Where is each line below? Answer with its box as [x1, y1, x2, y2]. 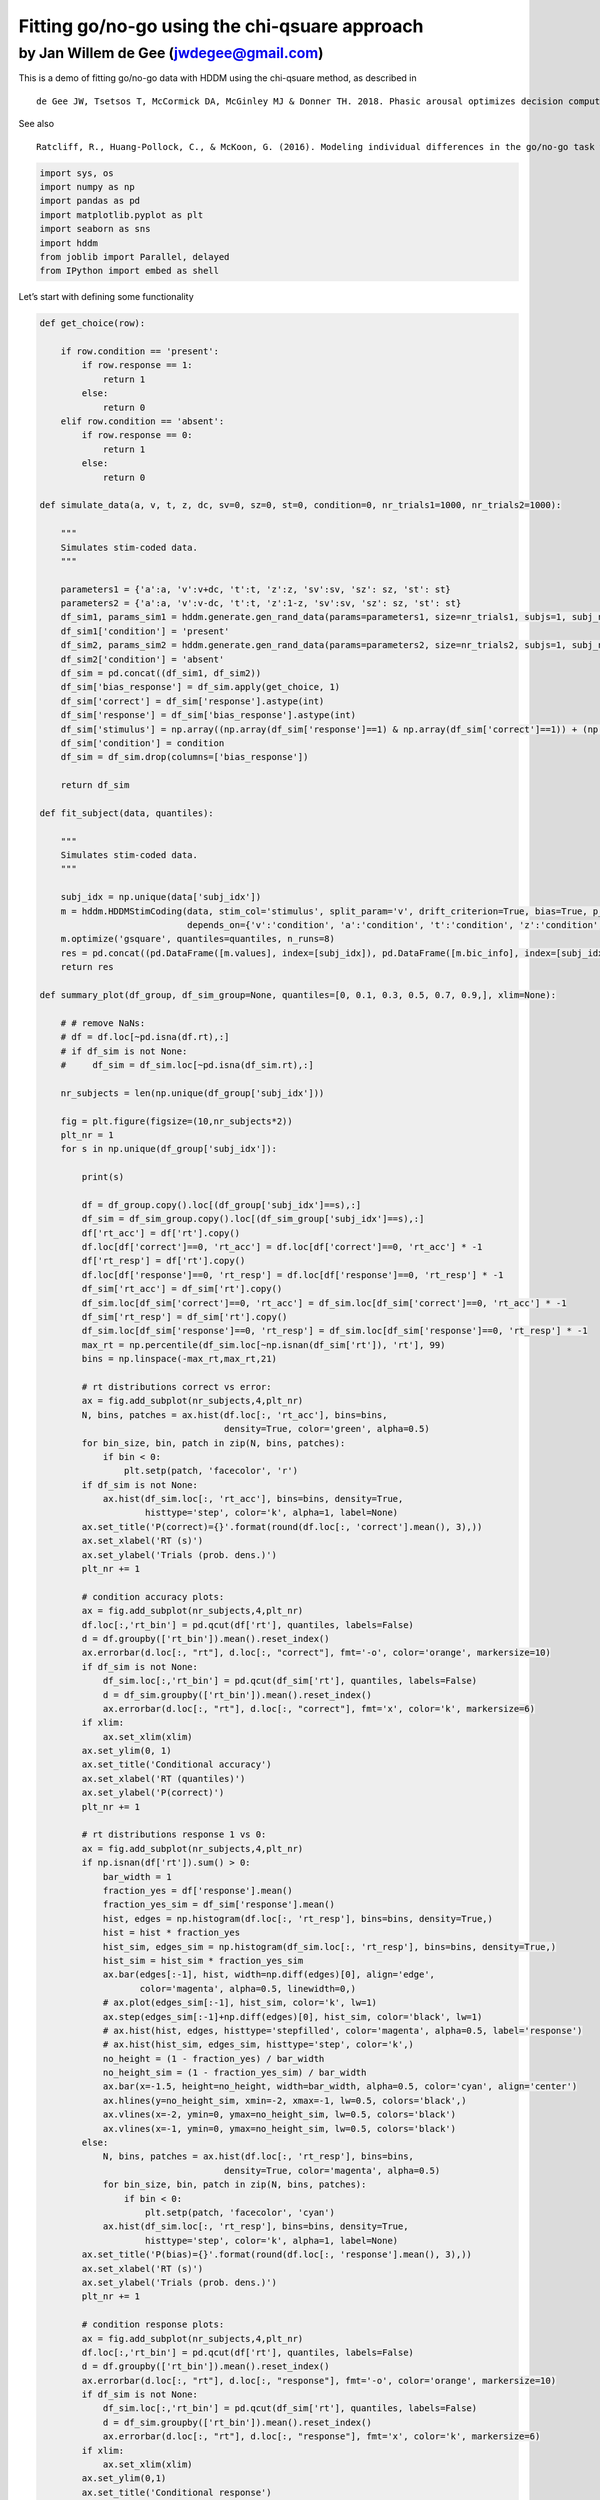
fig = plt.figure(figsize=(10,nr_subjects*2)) [60, 1115, 294, 1127]
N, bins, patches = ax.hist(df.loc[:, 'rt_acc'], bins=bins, [81, 1409, 388, 1420]
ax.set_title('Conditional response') [81, 2486, 272, 2498]
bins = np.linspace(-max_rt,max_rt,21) [81, 1353, 277, 1365]
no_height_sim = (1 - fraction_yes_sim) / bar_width [102, 2067, 367, 2079]
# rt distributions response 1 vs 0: [81, 1829, 267, 1840]
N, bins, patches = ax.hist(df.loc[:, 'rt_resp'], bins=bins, [102, 2151, 415, 2162]
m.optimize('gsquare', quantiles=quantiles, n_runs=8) [60, 933, 335, 945]
